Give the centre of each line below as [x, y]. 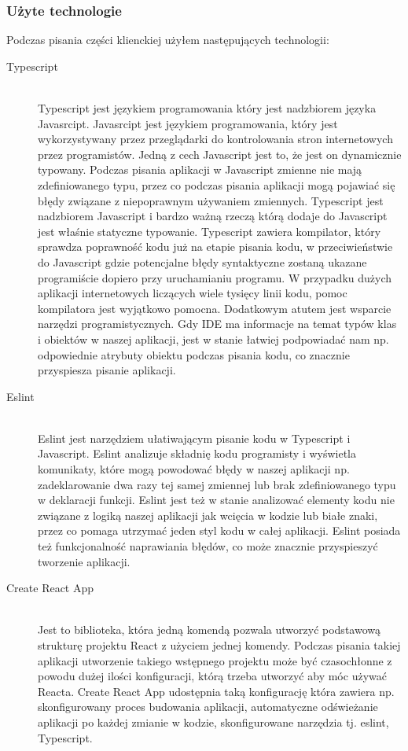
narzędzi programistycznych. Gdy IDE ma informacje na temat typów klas [217, 324]
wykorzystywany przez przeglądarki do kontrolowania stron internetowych [215, 139]
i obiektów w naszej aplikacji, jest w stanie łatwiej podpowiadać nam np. [213, 339]
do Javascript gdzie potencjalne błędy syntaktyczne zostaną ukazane [202, 261]
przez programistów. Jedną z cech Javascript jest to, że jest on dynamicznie [220, 154]
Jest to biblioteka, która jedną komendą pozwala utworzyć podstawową [209, 630]
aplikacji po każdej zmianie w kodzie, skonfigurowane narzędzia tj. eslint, [213, 722]
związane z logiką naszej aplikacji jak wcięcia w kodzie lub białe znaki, [208, 515]
